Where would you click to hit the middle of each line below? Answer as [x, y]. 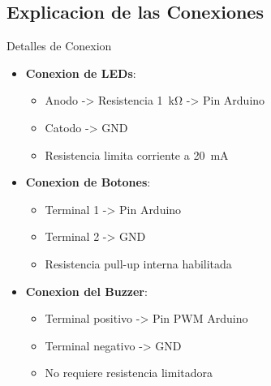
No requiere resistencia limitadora [129, 373]
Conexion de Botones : [88, 182]
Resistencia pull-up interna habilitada [138, 263]
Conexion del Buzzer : [86, 291]
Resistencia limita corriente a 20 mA [137, 154]
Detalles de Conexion [59, 46]
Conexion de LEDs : [81, 73]
